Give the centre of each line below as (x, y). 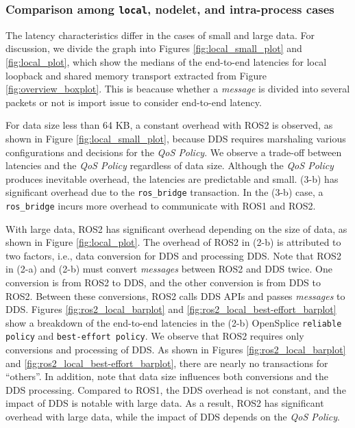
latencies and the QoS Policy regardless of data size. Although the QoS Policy (170, 165)
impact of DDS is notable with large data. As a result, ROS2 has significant (165, 403)
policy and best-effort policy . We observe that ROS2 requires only (155, 336)
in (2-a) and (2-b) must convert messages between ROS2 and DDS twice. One (169, 269)
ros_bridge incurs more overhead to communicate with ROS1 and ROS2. (161, 205)
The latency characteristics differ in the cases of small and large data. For (160, 35)
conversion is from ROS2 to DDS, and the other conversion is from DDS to (163, 282)
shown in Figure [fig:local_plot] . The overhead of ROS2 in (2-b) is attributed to (173, 242)
